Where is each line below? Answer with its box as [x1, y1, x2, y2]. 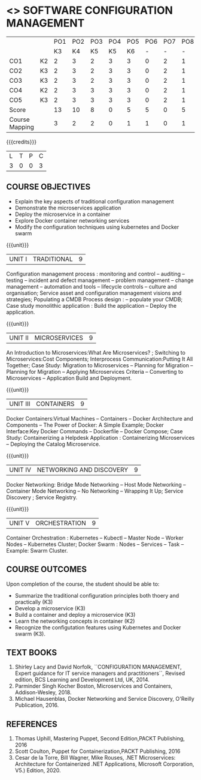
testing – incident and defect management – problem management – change [6, 277, 194, 284]
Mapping [9, 122, 35, 131]
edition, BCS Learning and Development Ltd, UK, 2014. [14, 676, 150, 683]
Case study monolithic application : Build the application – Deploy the [6, 302, 177, 309]
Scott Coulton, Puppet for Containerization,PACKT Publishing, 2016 [14, 748, 181, 755]
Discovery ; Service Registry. [6, 493, 78, 501]
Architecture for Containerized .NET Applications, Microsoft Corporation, [14, 760, 194, 768]
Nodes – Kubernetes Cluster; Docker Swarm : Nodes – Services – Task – [6, 541, 184, 548]
